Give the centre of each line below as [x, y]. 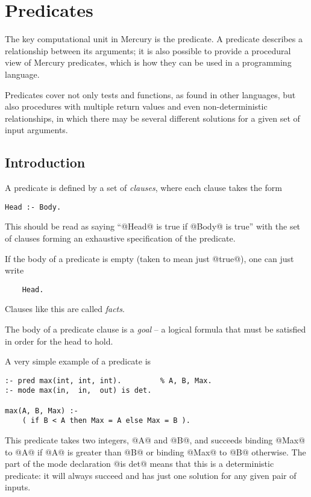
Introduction [45, 162]
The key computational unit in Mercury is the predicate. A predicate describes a [154, 39]
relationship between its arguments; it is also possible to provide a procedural [148, 50]
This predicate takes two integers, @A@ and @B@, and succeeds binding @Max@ [155, 440]
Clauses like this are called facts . [65, 309]
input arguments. [36, 130]
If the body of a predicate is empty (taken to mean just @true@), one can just [149, 258]
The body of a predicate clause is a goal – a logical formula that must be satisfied [155, 329]
